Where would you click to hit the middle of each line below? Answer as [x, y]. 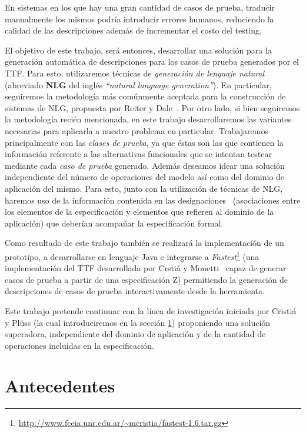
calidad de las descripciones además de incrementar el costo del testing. [133, 30]
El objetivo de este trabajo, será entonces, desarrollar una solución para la [138, 50]
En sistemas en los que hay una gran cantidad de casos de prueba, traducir [140, 7]
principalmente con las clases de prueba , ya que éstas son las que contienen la [144, 142]
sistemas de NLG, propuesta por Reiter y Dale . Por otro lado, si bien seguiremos [152, 107]
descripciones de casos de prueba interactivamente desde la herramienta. [135, 291]
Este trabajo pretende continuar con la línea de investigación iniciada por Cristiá [151, 310]
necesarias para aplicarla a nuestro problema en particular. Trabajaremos [137, 130]
